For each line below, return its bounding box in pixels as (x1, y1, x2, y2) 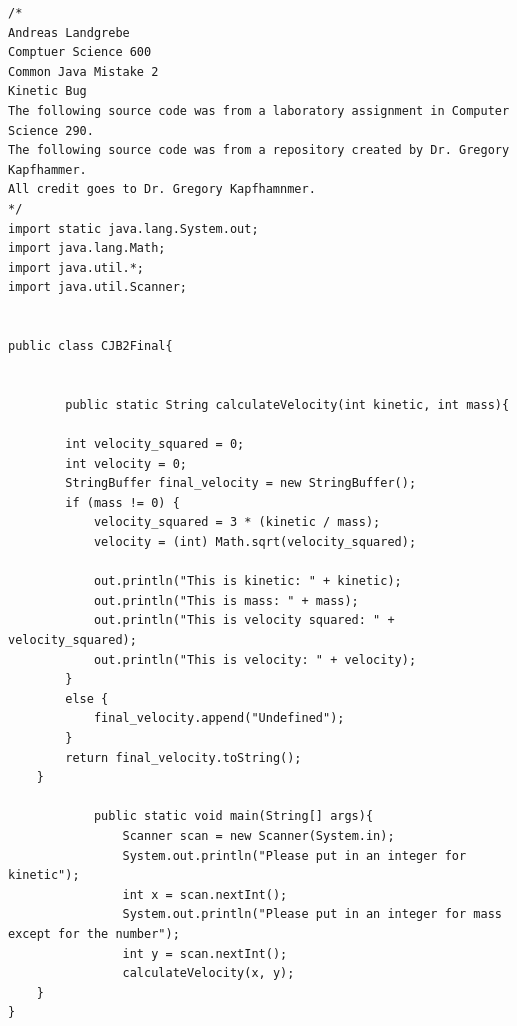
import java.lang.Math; (8, 241, 166, 256)
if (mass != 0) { (65, 495, 180, 510)
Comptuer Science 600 (8, 45, 152, 60)
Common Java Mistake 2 (8, 64, 159, 79)
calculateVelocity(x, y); (122, 966, 295, 981)
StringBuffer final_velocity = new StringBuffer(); (65, 476, 417, 491)
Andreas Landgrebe (8, 25, 130, 40)
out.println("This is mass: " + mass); (93, 593, 359, 608)
